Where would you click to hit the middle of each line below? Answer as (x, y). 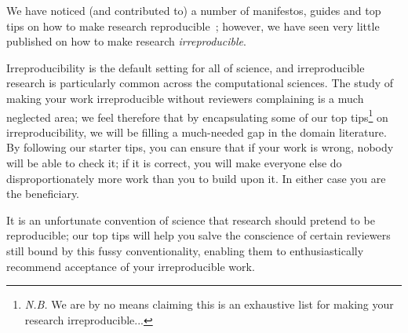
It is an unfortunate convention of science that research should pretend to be (191, 220)
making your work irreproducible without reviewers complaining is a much (185, 98)
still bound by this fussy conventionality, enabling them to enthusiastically (185, 250)
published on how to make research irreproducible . (126, 41)
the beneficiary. (43, 194)
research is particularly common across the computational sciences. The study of (200, 83)
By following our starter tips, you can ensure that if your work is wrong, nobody (200, 147)
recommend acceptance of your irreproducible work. (131, 266)
